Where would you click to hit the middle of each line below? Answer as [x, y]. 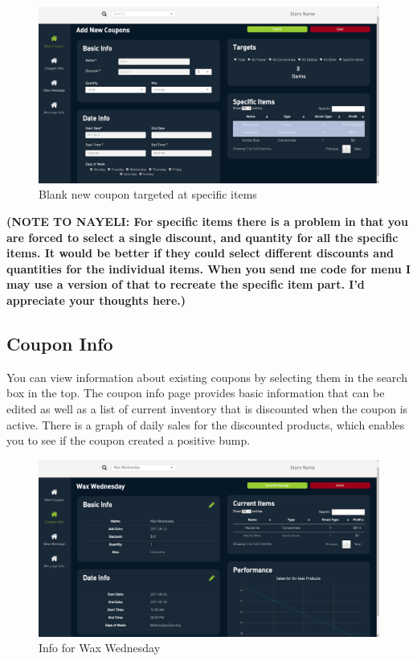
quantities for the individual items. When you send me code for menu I [209, 268]
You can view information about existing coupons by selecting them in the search [207, 377]
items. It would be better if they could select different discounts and [200, 253]
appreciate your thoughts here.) [96, 300]
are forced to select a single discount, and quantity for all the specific [202, 237]
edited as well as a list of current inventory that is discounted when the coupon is [207, 409]
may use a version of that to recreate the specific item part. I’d [186, 284]
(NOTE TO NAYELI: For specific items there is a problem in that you [207, 222]
